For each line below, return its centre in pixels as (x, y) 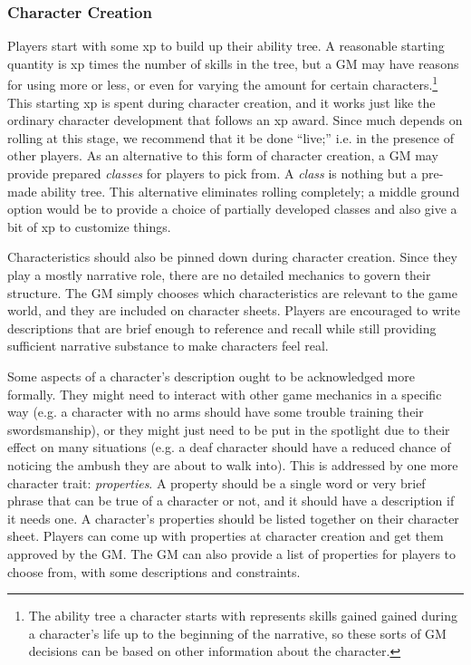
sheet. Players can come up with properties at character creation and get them (226, 536)
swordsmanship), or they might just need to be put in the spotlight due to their (229, 429)
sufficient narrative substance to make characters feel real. (168, 346)
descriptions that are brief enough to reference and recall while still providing (222, 328)
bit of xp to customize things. (89, 226)
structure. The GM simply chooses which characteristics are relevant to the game (232, 292)
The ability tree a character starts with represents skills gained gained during (243, 616)
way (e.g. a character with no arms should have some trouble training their (216, 412)
